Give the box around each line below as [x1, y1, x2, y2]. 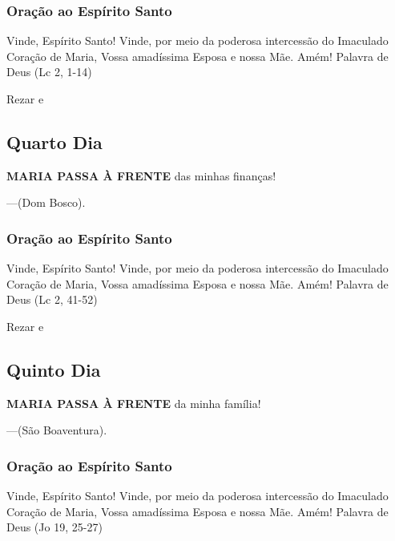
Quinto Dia [6, 357, 101, 382]
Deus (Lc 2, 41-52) [6, 291, 98, 308]
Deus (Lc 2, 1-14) [6, 63, 92, 80]
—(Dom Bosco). [6, 194, 86, 211]
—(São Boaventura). [6, 422, 107, 438]
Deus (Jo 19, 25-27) [6, 519, 103, 535]
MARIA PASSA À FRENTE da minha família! [6, 394, 261, 411]
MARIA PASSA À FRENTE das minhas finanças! [6, 167, 276, 184]
